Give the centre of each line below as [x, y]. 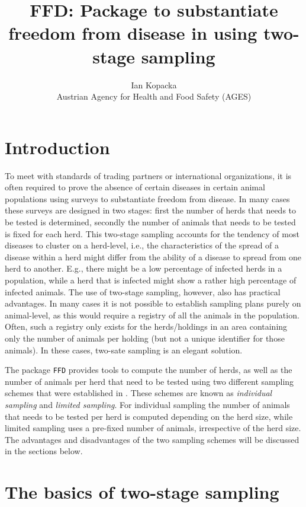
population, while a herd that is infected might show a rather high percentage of [151, 280]
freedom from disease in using [133, 33]
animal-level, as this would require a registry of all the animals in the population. [152, 315]
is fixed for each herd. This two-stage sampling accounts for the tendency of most [152, 233]
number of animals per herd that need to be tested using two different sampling [149, 381]
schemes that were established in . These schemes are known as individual [138, 393]
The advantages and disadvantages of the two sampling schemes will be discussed [152, 439]
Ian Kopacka [154, 84]
